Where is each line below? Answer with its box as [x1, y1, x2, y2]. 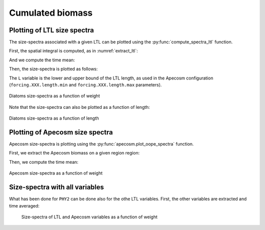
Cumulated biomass [9, 7, 93, 18]
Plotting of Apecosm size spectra [9, 128, 113, 136]
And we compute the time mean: [9, 57, 75, 63]
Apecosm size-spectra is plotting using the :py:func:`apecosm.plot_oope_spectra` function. [9, 141, 194, 147]
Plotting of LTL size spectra [9, 26, 94, 34]
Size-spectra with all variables [9, 183, 104, 191]
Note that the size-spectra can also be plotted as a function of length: [9, 104, 150, 110]
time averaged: [9, 203, 40, 208]
